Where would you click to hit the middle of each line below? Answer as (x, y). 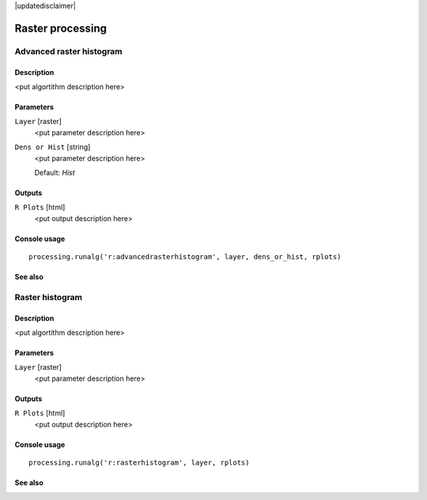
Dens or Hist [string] (53, 147)
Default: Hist (55, 172)
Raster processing (60, 28)
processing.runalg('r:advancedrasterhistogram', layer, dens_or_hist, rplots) (185, 257)
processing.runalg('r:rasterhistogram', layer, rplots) (139, 462)
